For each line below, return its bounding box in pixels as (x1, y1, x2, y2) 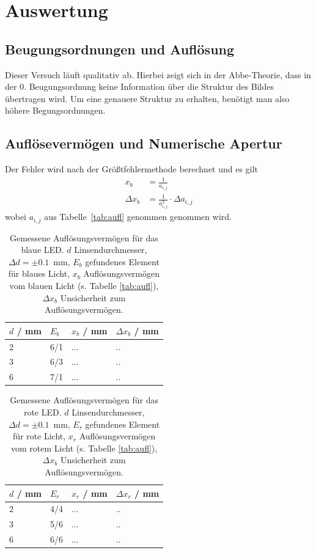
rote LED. (23, 406, 62, 419)
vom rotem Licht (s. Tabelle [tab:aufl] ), (11, 441, 158, 454)
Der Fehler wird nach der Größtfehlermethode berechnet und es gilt (5, 163, 258, 175)
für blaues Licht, (8, 267, 70, 280)
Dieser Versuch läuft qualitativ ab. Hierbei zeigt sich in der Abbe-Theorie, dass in (5, 68, 311, 81)
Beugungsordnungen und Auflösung (5, 39, 235, 58)
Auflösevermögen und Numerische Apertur (5, 134, 282, 153)
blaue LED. (21, 243, 64, 256)
